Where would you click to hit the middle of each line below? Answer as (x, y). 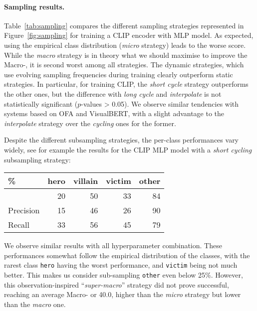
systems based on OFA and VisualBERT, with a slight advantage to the (114, 113)
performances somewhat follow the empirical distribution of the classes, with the (127, 255)
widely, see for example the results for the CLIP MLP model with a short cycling (128, 149)
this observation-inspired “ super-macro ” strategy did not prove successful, (117, 284)
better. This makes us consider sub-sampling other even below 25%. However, (124, 274)
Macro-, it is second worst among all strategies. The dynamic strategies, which (124, 65)
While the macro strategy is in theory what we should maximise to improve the (126, 55)
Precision (24, 210)
